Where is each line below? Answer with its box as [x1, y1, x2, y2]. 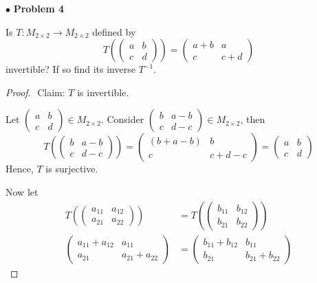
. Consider [100, 112, 144, 126]
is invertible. [77, 84, 129, 99]
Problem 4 [13, 1, 64, 15]
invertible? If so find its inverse [6, 62, 135, 76]
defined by [92, 24, 136, 38]
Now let [6, 184, 39, 199]
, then [240, 112, 265, 126]
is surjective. [45, 161, 98, 176]
